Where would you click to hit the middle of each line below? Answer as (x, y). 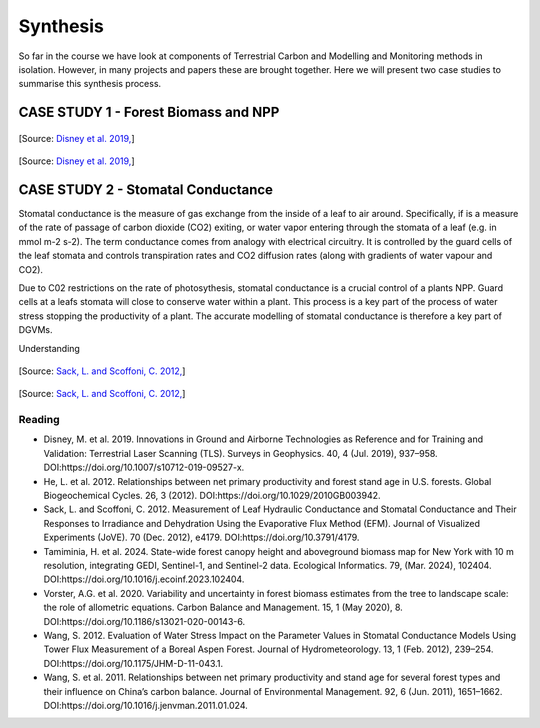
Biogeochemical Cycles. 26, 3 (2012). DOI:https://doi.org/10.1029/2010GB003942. (212, 496)
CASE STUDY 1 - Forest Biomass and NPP (149, 112)
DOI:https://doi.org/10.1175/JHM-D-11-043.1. (133, 663)
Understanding (49, 348)
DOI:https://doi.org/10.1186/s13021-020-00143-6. (144, 621)
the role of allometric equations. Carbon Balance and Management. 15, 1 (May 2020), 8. (223, 607)
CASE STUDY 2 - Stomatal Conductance (146, 189)
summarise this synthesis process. (90, 84)
